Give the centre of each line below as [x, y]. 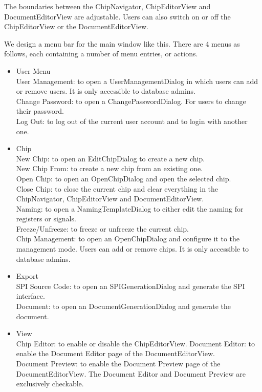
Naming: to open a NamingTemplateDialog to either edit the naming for [130, 208]
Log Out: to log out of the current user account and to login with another [132, 121]
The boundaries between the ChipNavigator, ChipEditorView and [107, 6]
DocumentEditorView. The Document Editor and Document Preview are [131, 373]
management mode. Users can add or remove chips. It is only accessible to [133, 249]
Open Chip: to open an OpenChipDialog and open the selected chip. [124, 178]
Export [27, 276]
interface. [30, 296]
